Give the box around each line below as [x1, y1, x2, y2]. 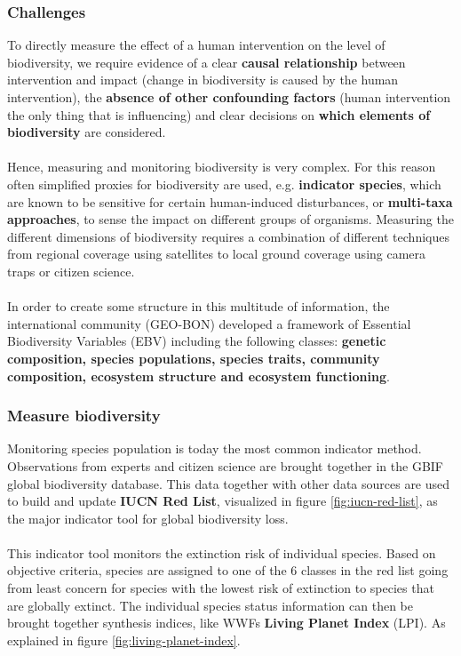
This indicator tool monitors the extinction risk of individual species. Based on [7, 543, 436, 562]
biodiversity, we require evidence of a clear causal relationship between [7, 52, 406, 71]
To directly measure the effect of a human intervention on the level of [7, 36, 385, 54]
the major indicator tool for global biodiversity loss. [7, 508, 289, 527]
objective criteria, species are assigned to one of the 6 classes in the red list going [7, 561, 449, 580]
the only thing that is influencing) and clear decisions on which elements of [7, 105, 431, 124]
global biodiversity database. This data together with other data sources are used [7, 474, 450, 492]
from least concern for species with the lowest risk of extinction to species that [7, 579, 434, 597]
